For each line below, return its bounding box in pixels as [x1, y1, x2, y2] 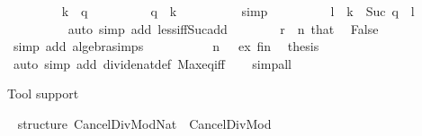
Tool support [7, 84, 79, 103]
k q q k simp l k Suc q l [61, 2, 415, 20]
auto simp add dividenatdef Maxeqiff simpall [13, 54, 292, 72]
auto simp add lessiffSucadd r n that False [67, 19, 379, 38]
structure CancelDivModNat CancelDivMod [17, 114, 272, 132]
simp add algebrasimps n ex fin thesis [13, 37, 319, 55]
